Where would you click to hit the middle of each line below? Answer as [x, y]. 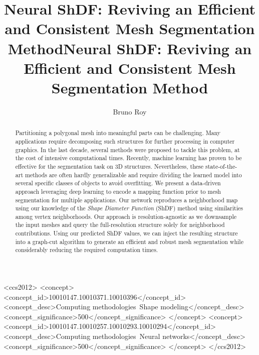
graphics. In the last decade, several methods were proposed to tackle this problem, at [127, 149]
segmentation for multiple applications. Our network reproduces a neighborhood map [126, 200]
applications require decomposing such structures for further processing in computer [125, 141]
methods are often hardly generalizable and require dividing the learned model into [133, 174]
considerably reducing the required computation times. [87, 250]
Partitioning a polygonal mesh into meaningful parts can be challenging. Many [118, 133]
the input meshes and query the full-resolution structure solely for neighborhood [120, 225]
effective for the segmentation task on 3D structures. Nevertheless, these [109, 166]
